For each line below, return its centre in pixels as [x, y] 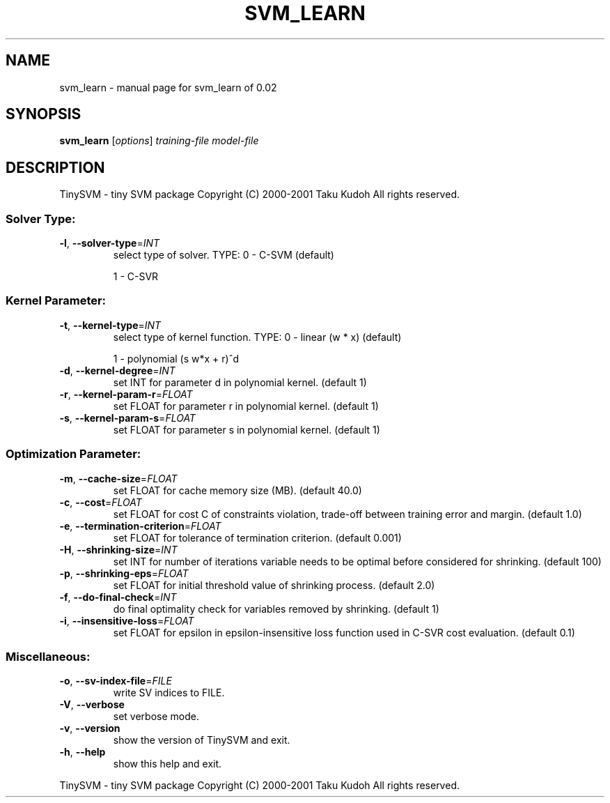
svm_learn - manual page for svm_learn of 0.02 [168, 87]
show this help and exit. [167, 764]
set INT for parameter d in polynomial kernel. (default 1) [240, 382]
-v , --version [90, 728]
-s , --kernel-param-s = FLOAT [127, 418]
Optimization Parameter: [73, 454]
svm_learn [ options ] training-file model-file [159, 141]
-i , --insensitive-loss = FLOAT [127, 620]
